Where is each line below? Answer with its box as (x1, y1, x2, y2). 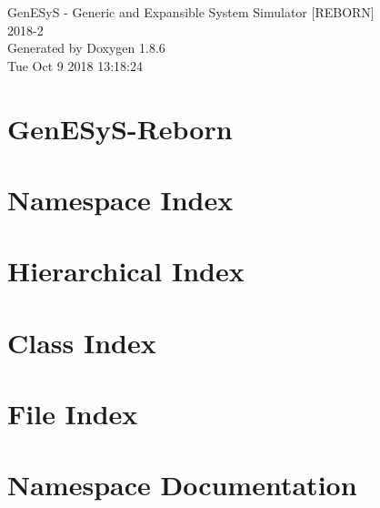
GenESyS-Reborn (7, 109, 233, 147)
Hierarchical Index (7, 252, 245, 290)
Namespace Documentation (7, 466, 357, 503)
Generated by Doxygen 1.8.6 (7, 38, 165, 57)
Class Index (7, 323, 156, 361)
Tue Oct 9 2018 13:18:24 (7, 56, 143, 75)
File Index (7, 395, 138, 432)
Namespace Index (7, 180, 234, 218)
